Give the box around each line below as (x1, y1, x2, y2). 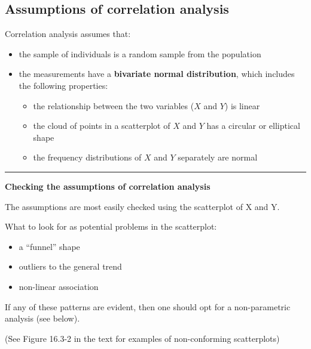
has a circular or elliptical (206, 119, 300, 132)
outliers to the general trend (19, 260, 122, 273)
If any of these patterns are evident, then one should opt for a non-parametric (5, 300, 291, 313)
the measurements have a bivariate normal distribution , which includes (19, 67, 295, 80)
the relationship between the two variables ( (33, 99, 194, 112)
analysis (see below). (5, 312, 80, 325)
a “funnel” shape (19, 240, 80, 252)
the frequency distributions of (33, 151, 142, 163)
